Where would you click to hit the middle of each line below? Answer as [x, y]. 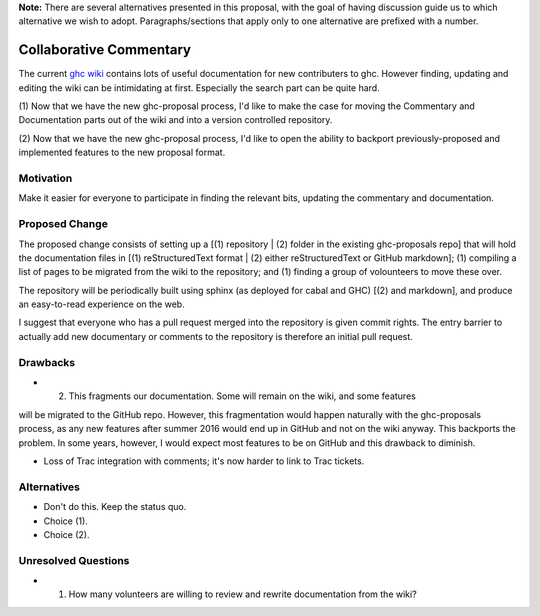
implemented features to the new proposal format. [122, 152]
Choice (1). [66, 521]
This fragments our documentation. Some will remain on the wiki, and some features [242, 396]
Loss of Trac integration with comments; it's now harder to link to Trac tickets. [204, 461]
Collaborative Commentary [105, 50]
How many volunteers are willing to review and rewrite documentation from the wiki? [242, 594]
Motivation [45, 178]
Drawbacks [46, 362]
